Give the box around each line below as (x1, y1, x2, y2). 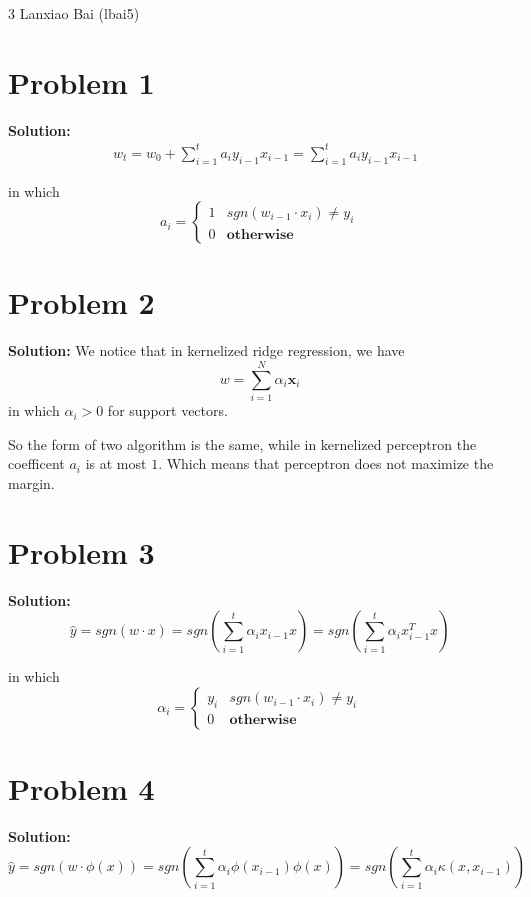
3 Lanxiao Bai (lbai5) (8, 3, 140, 23)
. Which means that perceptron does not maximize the (158, 453, 494, 474)
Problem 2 (8, 282, 155, 323)
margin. (8, 472, 55, 493)
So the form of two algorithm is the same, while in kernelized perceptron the (8, 433, 477, 454)
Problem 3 (8, 531, 155, 572)
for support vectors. (107, 400, 228, 421)
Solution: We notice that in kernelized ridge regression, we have (8, 340, 405, 361)
